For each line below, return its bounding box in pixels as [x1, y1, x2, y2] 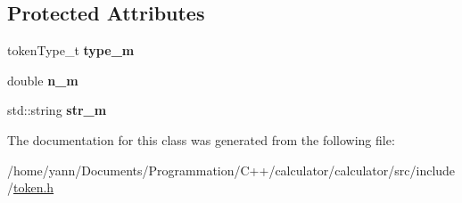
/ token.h [7, 178, 54, 197]
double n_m [7, 70, 78, 89]
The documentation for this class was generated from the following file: [7, 130, 395, 149]
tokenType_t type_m [7, 41, 135, 60]
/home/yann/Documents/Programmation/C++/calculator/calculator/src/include [7, 160, 456, 179]
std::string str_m [7, 101, 107, 119]
